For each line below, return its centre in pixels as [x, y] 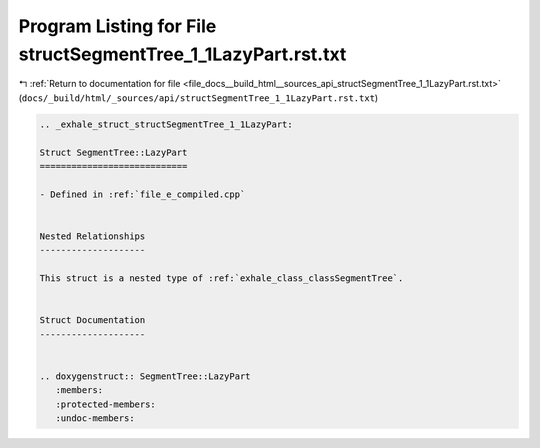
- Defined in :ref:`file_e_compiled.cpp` [142, 194]
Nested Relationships [92, 236]
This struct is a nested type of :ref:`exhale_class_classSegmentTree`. [221, 278]
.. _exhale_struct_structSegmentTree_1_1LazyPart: [166, 124]
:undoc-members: [95, 418]
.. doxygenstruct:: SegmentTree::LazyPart [145, 376]
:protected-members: [106, 404]
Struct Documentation [92, 320]
